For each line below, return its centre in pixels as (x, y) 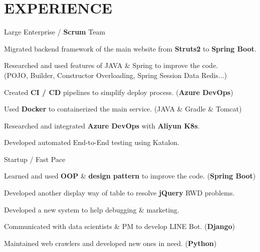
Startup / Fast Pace (35, 159)
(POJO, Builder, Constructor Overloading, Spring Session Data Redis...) (115, 75)
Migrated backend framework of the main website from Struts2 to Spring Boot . (130, 48)
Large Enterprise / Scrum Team (55, 32)
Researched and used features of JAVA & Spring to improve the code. (111, 65)
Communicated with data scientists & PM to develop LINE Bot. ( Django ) (120, 226)
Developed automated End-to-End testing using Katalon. (92, 142)
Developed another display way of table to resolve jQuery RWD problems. (119, 193)
